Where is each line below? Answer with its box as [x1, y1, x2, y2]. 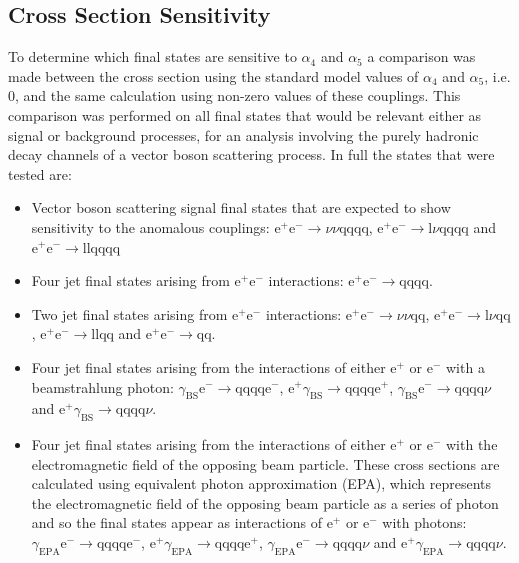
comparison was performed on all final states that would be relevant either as [8, 104, 482, 125]
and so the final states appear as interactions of [31, 512, 322, 533]
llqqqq [82, 241, 121, 256]
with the [446, 434, 498, 455]
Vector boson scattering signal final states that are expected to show [31, 197, 451, 218]
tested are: [8, 163, 72, 184]
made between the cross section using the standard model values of [8, 65, 419, 86]
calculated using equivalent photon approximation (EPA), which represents [31, 473, 492, 494]
